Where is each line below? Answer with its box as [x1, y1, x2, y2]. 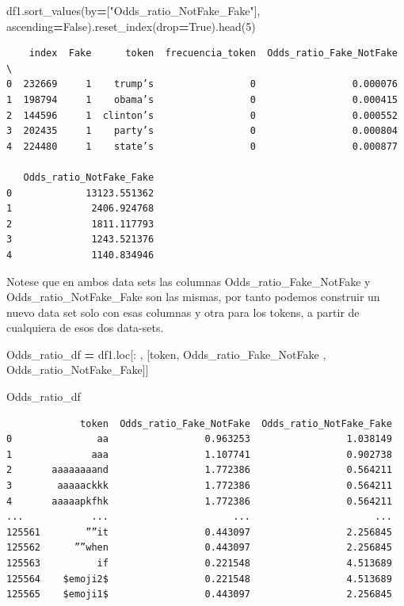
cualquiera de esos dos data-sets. [6, 319, 164, 336]
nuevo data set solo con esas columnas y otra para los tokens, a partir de [6, 303, 360, 320]
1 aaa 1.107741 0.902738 [6, 448, 392, 460]
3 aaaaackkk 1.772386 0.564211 [6, 480, 392, 492]
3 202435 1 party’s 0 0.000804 [6, 125, 398, 137]
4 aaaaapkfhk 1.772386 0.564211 [6, 495, 392, 507]
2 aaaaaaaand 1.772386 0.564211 [6, 464, 392, 476]
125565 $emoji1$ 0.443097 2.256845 [6, 589, 392, 600]
